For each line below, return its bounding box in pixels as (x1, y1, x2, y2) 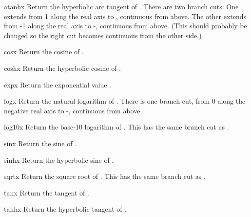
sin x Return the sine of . (4, 138, 77, 148)
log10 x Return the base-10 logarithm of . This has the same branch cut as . (4, 122, 229, 132)
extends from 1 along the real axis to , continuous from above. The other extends (4, 11, 247, 21)
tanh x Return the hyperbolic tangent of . (4, 204, 127, 214)
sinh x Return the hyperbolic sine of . (4, 154, 114, 165)
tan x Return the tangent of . (4, 187, 89, 197)
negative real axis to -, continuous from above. (4, 105, 142, 115)
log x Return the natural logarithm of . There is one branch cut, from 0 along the (4, 96, 246, 106)
